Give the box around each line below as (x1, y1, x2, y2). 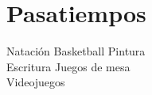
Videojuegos (6, 74, 65, 90)
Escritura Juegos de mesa (6, 58, 131, 74)
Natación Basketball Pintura (6, 43, 146, 59)
